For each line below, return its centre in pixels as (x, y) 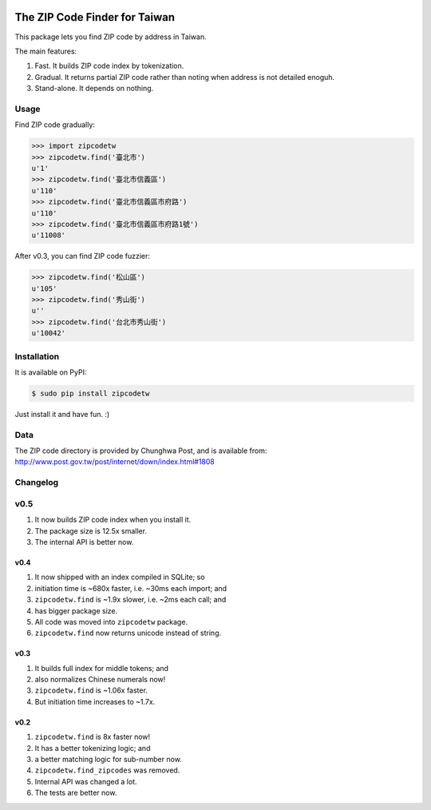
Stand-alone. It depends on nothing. (94, 89)
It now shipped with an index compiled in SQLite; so (120, 577)
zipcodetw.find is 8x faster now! (93, 737)
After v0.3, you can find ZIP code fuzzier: (83, 256)
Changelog (37, 482)
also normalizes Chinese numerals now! (100, 680)
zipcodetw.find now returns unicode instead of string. (128, 633)
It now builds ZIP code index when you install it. (113, 520)
